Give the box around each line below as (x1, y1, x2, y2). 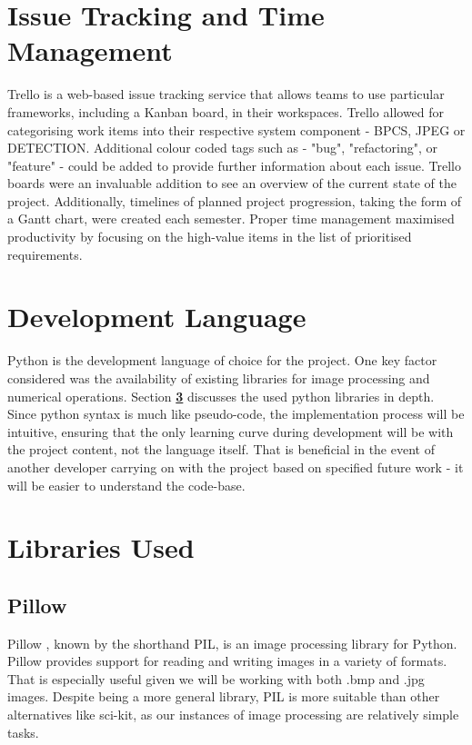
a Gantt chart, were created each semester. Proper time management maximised (7, 209, 455, 228)
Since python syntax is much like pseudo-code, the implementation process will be (7, 404, 465, 423)
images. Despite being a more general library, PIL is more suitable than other (7, 687, 440, 706)
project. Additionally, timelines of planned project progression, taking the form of (7, 191, 462, 210)
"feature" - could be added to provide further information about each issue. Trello (7, 155, 461, 174)
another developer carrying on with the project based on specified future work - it (7, 457, 464, 476)
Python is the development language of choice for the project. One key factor (7, 351, 437, 370)
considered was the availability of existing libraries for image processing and (7, 368, 430, 387)
